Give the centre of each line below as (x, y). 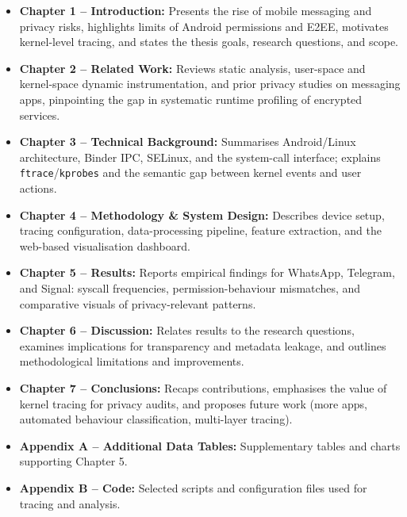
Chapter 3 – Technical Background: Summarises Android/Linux (188, 142)
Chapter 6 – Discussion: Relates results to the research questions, (187, 330)
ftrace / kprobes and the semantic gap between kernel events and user (190, 172)
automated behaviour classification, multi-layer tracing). (156, 419)
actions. (38, 188)
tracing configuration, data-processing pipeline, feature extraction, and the (200, 230)
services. (40, 115)
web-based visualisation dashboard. (105, 245)
